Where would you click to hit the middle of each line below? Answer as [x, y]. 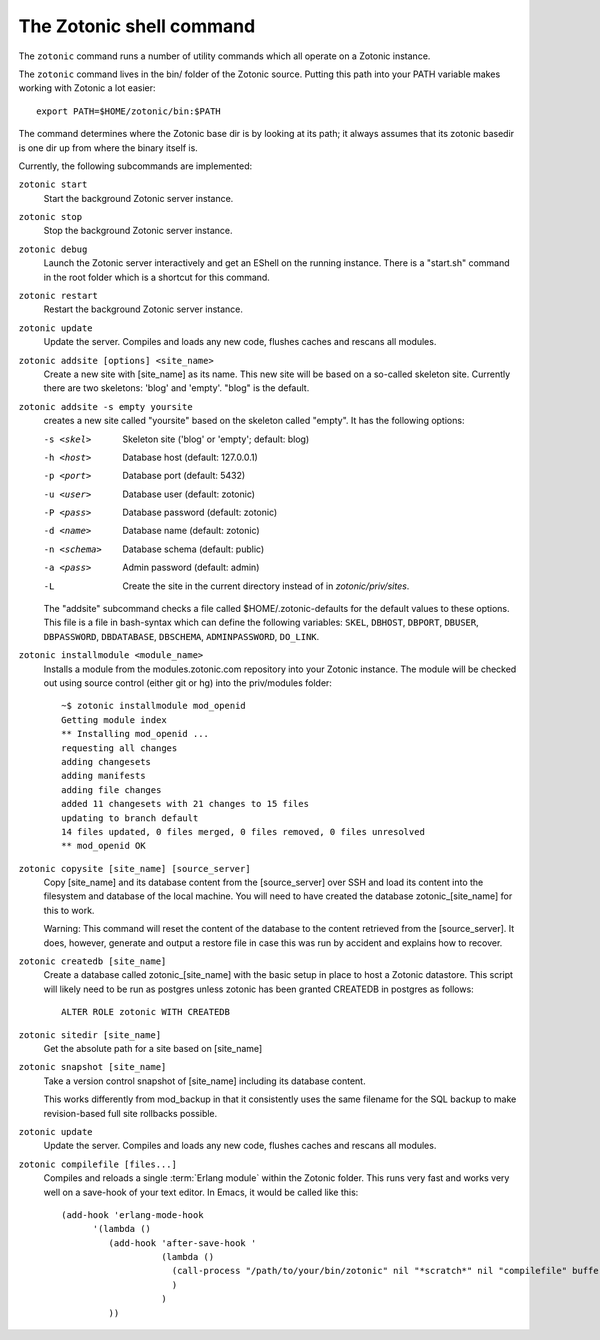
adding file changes [111, 789]
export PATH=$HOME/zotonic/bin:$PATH [129, 111]
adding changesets [106, 761]
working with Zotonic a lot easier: [87, 88]
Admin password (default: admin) [191, 567]
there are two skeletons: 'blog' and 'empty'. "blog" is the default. [176, 388]
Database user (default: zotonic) [188, 494]
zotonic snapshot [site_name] [92, 1067]
